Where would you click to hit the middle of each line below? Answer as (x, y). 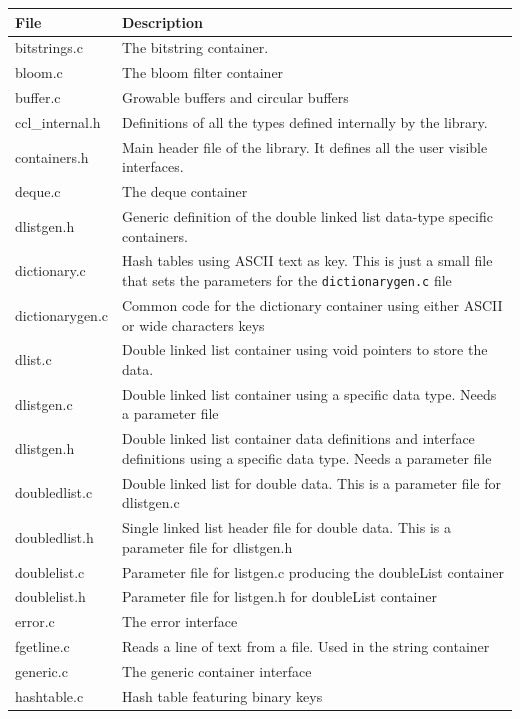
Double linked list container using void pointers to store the (305, 349)
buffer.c (38, 97)
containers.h (52, 156)
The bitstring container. (195, 47)
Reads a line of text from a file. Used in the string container (306, 646)
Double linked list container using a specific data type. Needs (309, 393)
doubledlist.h (54, 536)
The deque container (185, 191)
